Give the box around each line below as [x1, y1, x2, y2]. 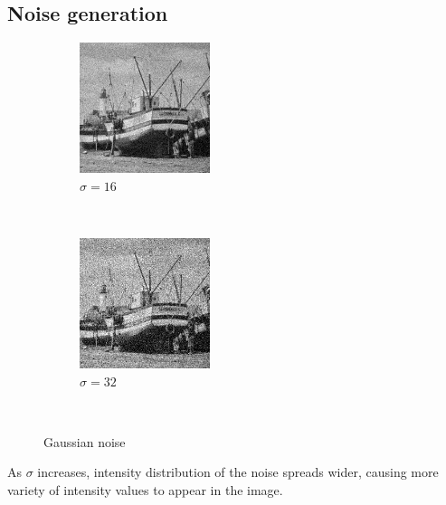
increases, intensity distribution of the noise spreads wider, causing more [37, 462, 439, 481]
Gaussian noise [43, 432, 126, 451]
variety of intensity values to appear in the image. [7, 480, 283, 499]
